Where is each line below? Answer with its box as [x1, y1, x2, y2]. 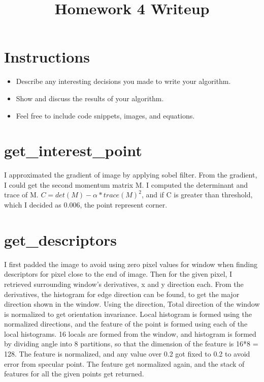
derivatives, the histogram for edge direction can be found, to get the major [4, 288, 240, 299]
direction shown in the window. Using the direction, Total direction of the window [4, 299, 260, 309]
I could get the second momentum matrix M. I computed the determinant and [4, 179, 248, 190]
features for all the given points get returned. [4, 368, 144, 379]
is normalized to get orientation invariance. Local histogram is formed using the [4, 308, 252, 319]
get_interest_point [4, 140, 142, 161]
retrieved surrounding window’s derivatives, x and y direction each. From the [4, 278, 244, 289]
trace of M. [4, 189, 39, 200]
